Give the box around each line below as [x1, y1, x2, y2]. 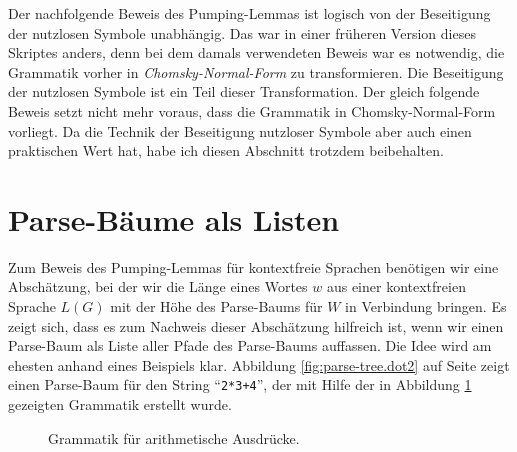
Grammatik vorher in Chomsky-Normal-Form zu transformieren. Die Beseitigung [8, 61, 504, 82]
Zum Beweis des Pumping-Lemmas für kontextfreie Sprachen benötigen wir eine [8, 256, 499, 277]
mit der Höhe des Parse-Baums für [110, 296, 323, 317]
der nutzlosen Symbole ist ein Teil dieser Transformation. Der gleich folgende [8, 81, 480, 102]
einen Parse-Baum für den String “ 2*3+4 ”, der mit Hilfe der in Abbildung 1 [8, 374, 472, 395]
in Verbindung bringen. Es [345, 296, 507, 317]
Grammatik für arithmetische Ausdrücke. [48, 427, 300, 448]
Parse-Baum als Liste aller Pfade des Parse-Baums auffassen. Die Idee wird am [8, 335, 492, 356]
